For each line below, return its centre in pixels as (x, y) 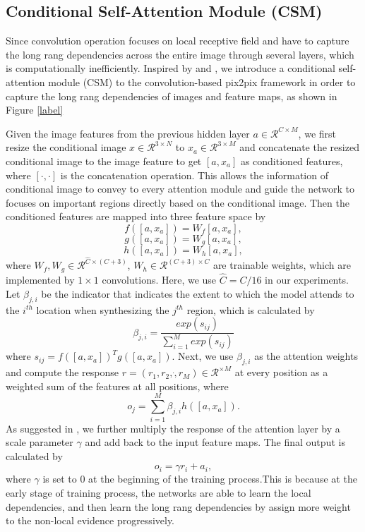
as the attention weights (306, 356)
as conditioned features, (292, 161)
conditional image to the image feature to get (104, 161)
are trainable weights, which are (282, 265)
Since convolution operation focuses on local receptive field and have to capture (178, 41)
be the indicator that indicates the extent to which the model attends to (198, 293)
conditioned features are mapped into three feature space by (136, 216)
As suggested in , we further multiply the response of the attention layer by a (173, 428)
